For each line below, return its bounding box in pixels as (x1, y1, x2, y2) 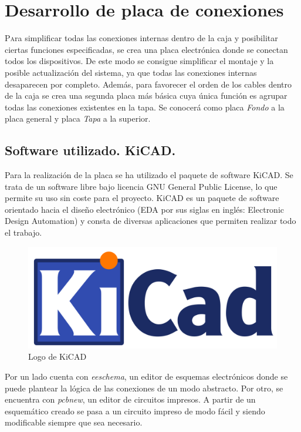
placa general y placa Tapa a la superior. (5, 112, 151, 125)
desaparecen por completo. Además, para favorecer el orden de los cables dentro (5, 78, 292, 90)
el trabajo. (5, 226, 42, 239)
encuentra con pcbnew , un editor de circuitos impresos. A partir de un (5, 393, 256, 406)
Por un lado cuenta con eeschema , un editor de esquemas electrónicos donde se (5, 370, 288, 382)
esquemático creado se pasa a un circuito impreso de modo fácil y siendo (5, 404, 265, 417)
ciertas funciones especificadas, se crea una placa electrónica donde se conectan (5, 43, 288, 55)
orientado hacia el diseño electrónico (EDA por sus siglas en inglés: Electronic (5, 203, 285, 215)
